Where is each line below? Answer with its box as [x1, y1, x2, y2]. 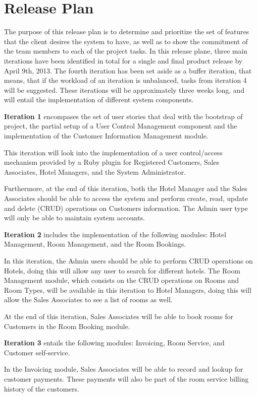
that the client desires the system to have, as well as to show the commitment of [4, 36, 248, 46]
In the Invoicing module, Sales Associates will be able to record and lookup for [4, 364, 243, 374]
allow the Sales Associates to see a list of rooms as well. [4, 294, 173, 305]
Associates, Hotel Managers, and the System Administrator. [4, 166, 186, 177]
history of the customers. [4, 383, 79, 394]
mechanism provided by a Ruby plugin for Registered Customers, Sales [4, 157, 219, 167]
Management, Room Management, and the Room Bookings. [4, 239, 186, 249]
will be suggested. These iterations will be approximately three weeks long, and [4, 84, 245, 95]
